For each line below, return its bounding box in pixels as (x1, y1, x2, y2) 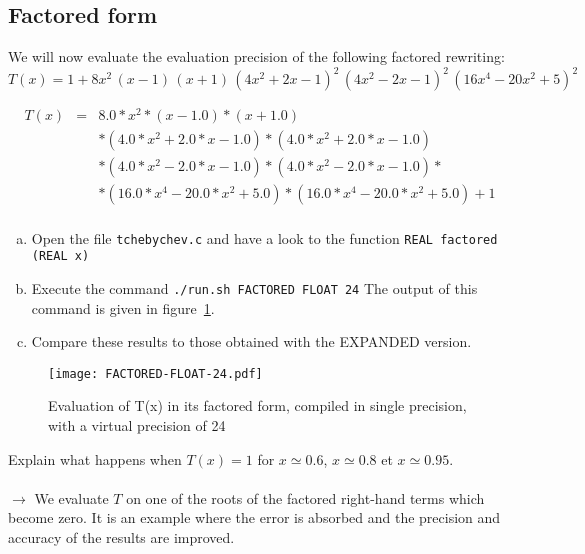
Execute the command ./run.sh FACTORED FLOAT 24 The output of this (31, 277, 478, 298)
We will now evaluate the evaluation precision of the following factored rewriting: (8, 46, 505, 67)
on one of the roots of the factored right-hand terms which (126, 487, 485, 508)
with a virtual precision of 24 (48, 414, 226, 435)
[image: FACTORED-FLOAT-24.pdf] (48, 366, 263, 381)
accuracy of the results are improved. (8, 526, 235, 547)
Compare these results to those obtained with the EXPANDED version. (31, 331, 472, 352)
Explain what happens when (8, 448, 182, 469)
